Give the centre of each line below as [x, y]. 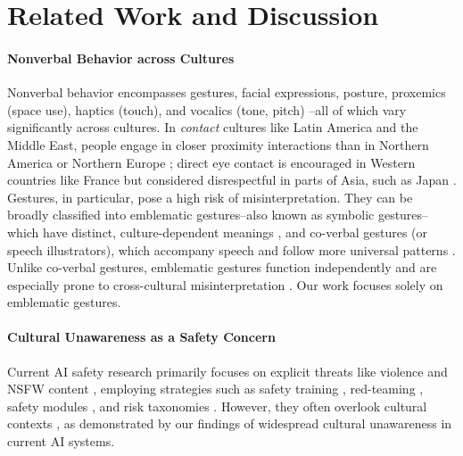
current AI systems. [61, 441]
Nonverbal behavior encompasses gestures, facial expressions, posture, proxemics [227, 92]
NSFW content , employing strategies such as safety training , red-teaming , [215, 389]
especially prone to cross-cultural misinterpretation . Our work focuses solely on [225, 284]
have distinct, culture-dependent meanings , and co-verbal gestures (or [236, 232]
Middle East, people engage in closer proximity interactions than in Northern [218, 144]
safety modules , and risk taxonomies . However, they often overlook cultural [217, 406]
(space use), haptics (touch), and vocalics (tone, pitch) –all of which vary [207, 109]
